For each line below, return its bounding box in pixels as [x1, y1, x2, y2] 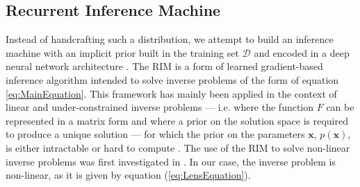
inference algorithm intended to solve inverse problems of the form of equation [6, 72, 339, 87]
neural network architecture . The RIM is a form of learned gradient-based [6, 59, 323, 73]
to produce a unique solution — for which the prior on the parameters [6, 127, 305, 141]
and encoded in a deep [254, 45, 350, 60]
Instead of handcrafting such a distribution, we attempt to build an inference [6, 32, 334, 46]
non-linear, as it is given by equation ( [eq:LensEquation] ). [6, 168, 251, 182]
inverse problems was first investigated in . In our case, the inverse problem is [6, 154, 336, 168]
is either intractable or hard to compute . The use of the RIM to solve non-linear [6, 140, 350, 154]
